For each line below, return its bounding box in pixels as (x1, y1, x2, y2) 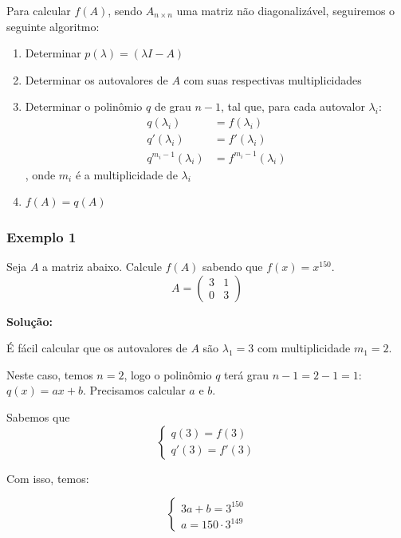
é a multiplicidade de (75, 166, 178, 183)
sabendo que (202, 257, 263, 274)
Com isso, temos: (6, 469, 89, 486)
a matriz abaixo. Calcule (42, 257, 162, 274)
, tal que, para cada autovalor (221, 98, 365, 115)
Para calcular (6, 2, 71, 18)
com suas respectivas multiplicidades (183, 71, 362, 88)
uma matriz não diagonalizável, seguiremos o (176, 2, 395, 18)
